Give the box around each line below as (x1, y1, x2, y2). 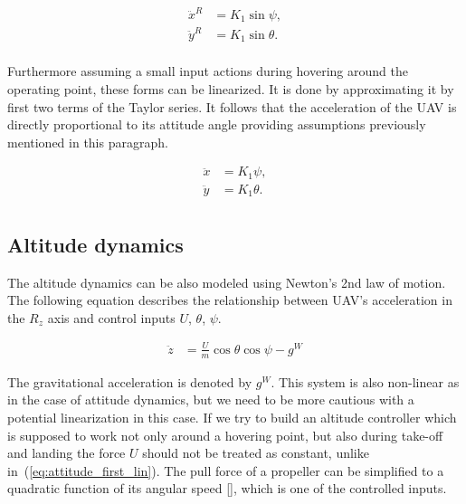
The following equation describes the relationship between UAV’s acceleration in (7, 290, 452, 309)
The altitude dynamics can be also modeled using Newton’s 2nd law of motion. (7, 272, 446, 291)
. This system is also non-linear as (271, 372, 460, 391)
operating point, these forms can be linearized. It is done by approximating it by (7, 80, 454, 99)
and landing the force (7, 443, 126, 462)
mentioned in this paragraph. (7, 132, 168, 151)
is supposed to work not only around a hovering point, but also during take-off (7, 425, 443, 444)
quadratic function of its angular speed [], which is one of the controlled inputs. (7, 479, 447, 498)
